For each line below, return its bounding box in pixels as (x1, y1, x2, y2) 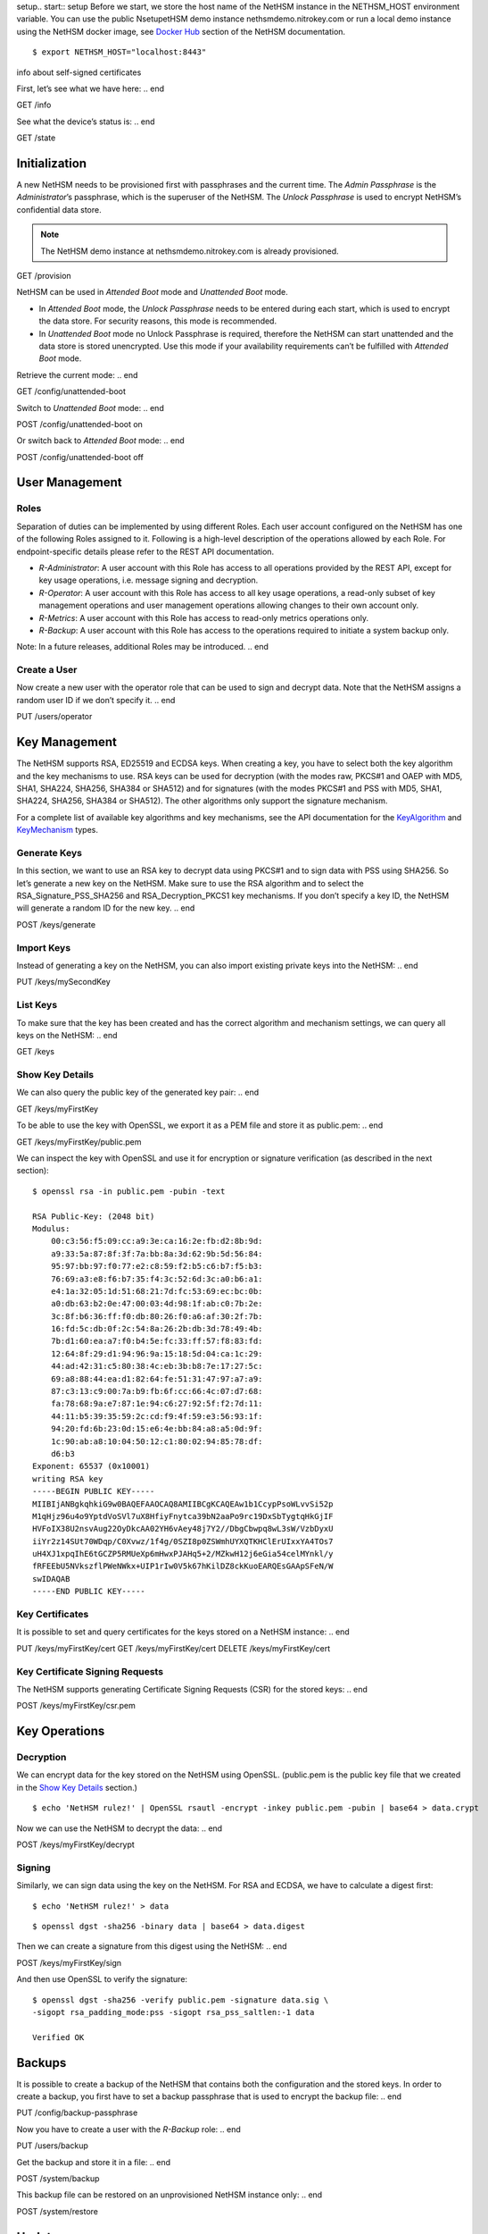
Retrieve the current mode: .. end (16, 369, 138, 380)
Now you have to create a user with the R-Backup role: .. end (16, 2123, 241, 2135)
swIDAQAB (32, 1574, 70, 1583)
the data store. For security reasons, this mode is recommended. (38, 315, 277, 326)
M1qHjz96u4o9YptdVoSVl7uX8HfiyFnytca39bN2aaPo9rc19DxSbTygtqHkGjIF (32, 1511, 334, 1521)
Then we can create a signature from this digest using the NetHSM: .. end (16, 1941, 287, 1952)
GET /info (16, 99, 52, 111)
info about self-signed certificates (16, 67, 142, 78)
